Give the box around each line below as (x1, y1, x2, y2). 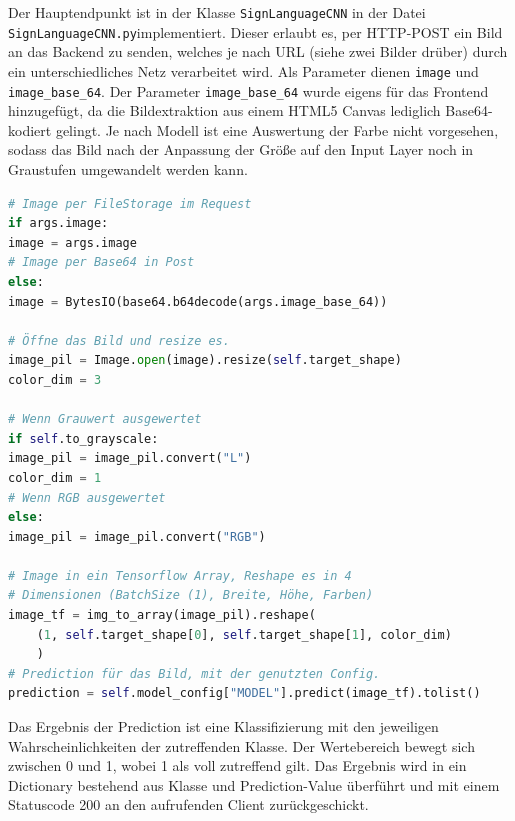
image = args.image (8, 235, 137, 250)
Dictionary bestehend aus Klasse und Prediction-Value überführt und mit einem (8, 774, 500, 795)
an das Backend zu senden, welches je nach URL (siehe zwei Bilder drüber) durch (8, 41, 508, 62)
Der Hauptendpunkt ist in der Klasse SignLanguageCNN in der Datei (8, 2, 426, 22)
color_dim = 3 (8, 372, 102, 387)
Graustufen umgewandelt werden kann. (8, 159, 248, 179)
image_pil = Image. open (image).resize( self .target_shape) (8, 353, 402, 368)
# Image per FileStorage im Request (8, 196, 252, 211)
